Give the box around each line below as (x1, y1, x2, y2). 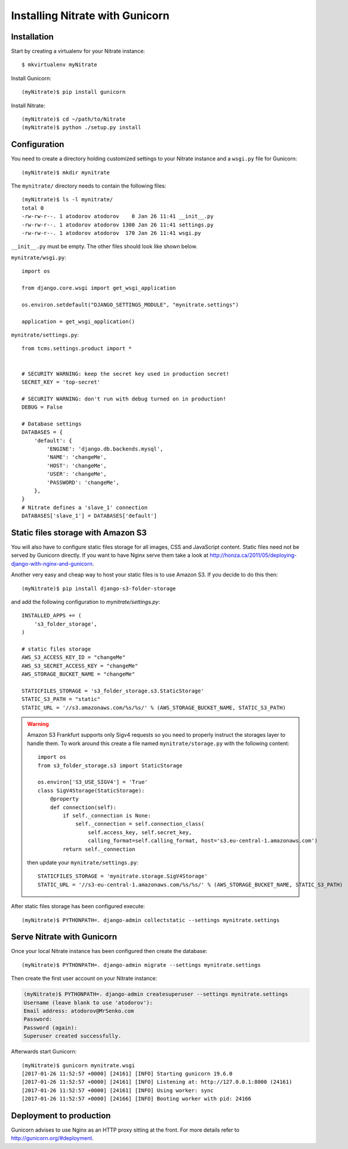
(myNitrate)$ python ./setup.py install (21, 124, 141, 131)
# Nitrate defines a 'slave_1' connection (21, 504, 148, 511)
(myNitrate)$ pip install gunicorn (21, 88, 126, 96)
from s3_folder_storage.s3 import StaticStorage (38, 762, 183, 769)
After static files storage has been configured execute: (11, 903, 146, 910)
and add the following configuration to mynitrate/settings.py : (11, 598, 161, 606)
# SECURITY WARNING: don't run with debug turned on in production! (21, 395, 226, 402)
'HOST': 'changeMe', (47, 462, 107, 469)
